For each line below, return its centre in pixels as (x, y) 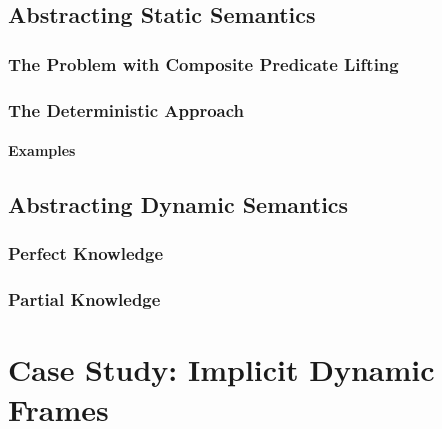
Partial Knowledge (84, 299)
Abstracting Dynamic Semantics (178, 204)
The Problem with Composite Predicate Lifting (203, 63)
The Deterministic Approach (126, 109)
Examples (42, 150)
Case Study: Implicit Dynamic (221, 369)
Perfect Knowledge (86, 253)
